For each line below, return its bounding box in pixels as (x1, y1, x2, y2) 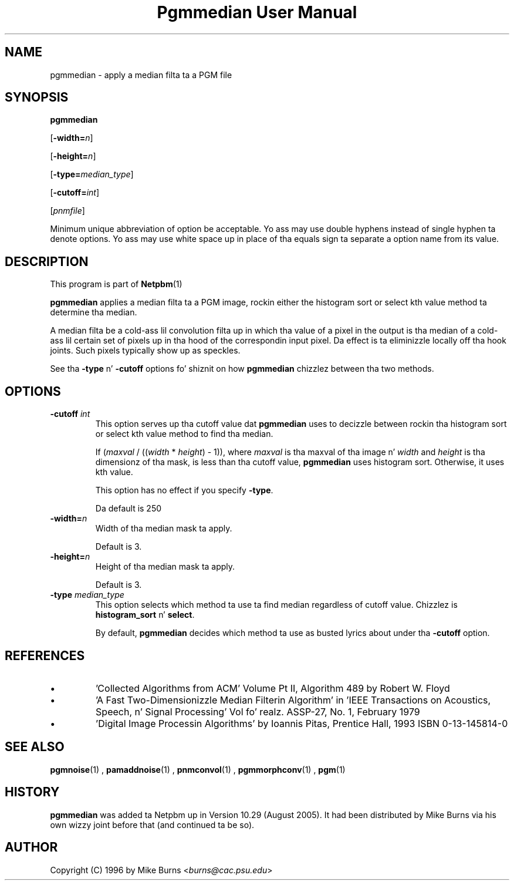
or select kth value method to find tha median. (95, 429, 273, 439)
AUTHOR (5, 840, 58, 855)
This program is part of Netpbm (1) (50, 279, 182, 290)
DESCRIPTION (5, 254, 89, 269)
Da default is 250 (95, 503, 162, 514)
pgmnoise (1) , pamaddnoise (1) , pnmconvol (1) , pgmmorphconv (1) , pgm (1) (50, 764, 346, 775)
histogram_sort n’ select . (95, 610, 195, 620)
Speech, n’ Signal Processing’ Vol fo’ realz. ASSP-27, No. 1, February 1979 (96, 705, 420, 718)
